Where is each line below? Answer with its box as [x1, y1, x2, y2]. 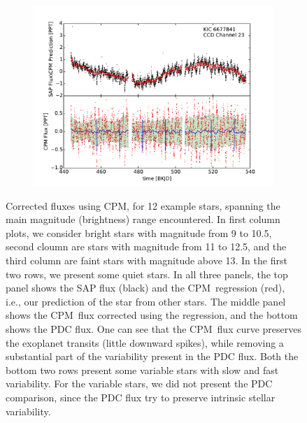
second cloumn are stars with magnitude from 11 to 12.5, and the [6, 239, 287, 254]
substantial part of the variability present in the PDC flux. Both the [6, 349, 299, 364]
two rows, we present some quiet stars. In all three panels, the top [6, 266, 288, 281]
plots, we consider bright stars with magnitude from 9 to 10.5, [6, 225, 272, 240]
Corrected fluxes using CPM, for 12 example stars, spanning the [6, 198, 280, 213]
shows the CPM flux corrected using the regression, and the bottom [6, 308, 298, 322]
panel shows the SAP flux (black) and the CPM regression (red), [6, 280, 285, 295]
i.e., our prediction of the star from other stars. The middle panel [6, 294, 286, 308]
